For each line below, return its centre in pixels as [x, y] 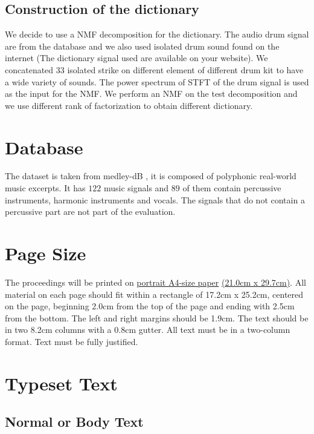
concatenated [29, 69]
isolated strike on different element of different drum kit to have [185, 69]
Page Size [46, 253]
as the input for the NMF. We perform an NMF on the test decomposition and [151, 94]
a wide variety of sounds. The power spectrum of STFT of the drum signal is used [157, 81]
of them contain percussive [232, 188]
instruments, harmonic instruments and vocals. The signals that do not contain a [155, 199]
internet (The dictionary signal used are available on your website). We [136, 58]
